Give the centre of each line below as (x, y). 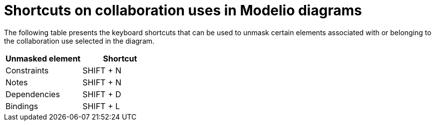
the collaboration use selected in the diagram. (79, 41)
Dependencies (33, 94)
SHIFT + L (101, 106)
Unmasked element (43, 58)
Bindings (22, 106)
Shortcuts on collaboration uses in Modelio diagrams (183, 10)
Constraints (27, 70)
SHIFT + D (102, 94)
